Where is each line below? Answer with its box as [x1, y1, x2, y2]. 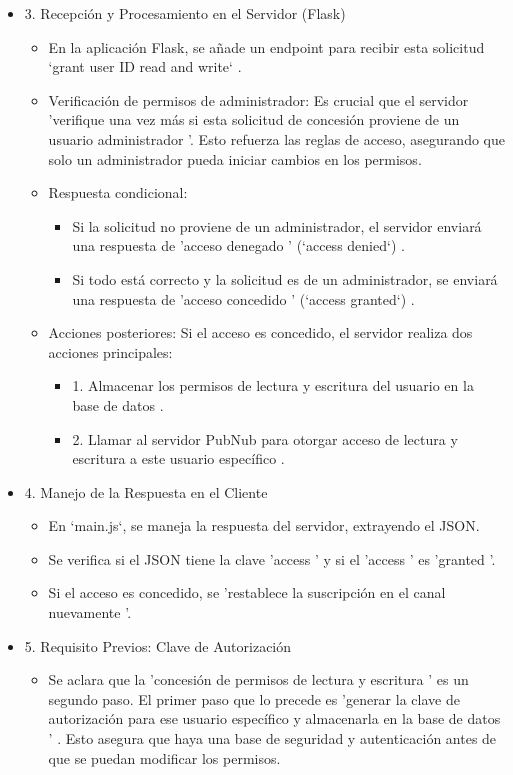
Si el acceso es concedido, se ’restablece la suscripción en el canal [48, 582, 446, 603]
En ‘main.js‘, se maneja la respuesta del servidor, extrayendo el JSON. [48, 515, 480, 536]
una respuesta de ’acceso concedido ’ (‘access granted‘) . [72, 288, 415, 309]
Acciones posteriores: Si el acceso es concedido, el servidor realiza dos [48, 322, 473, 343]
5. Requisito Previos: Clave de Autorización [24, 635, 292, 656]
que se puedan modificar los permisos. [48, 747, 281, 768]
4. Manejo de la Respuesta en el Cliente [24, 481, 268, 502]
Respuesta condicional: [48, 182, 188, 203]
